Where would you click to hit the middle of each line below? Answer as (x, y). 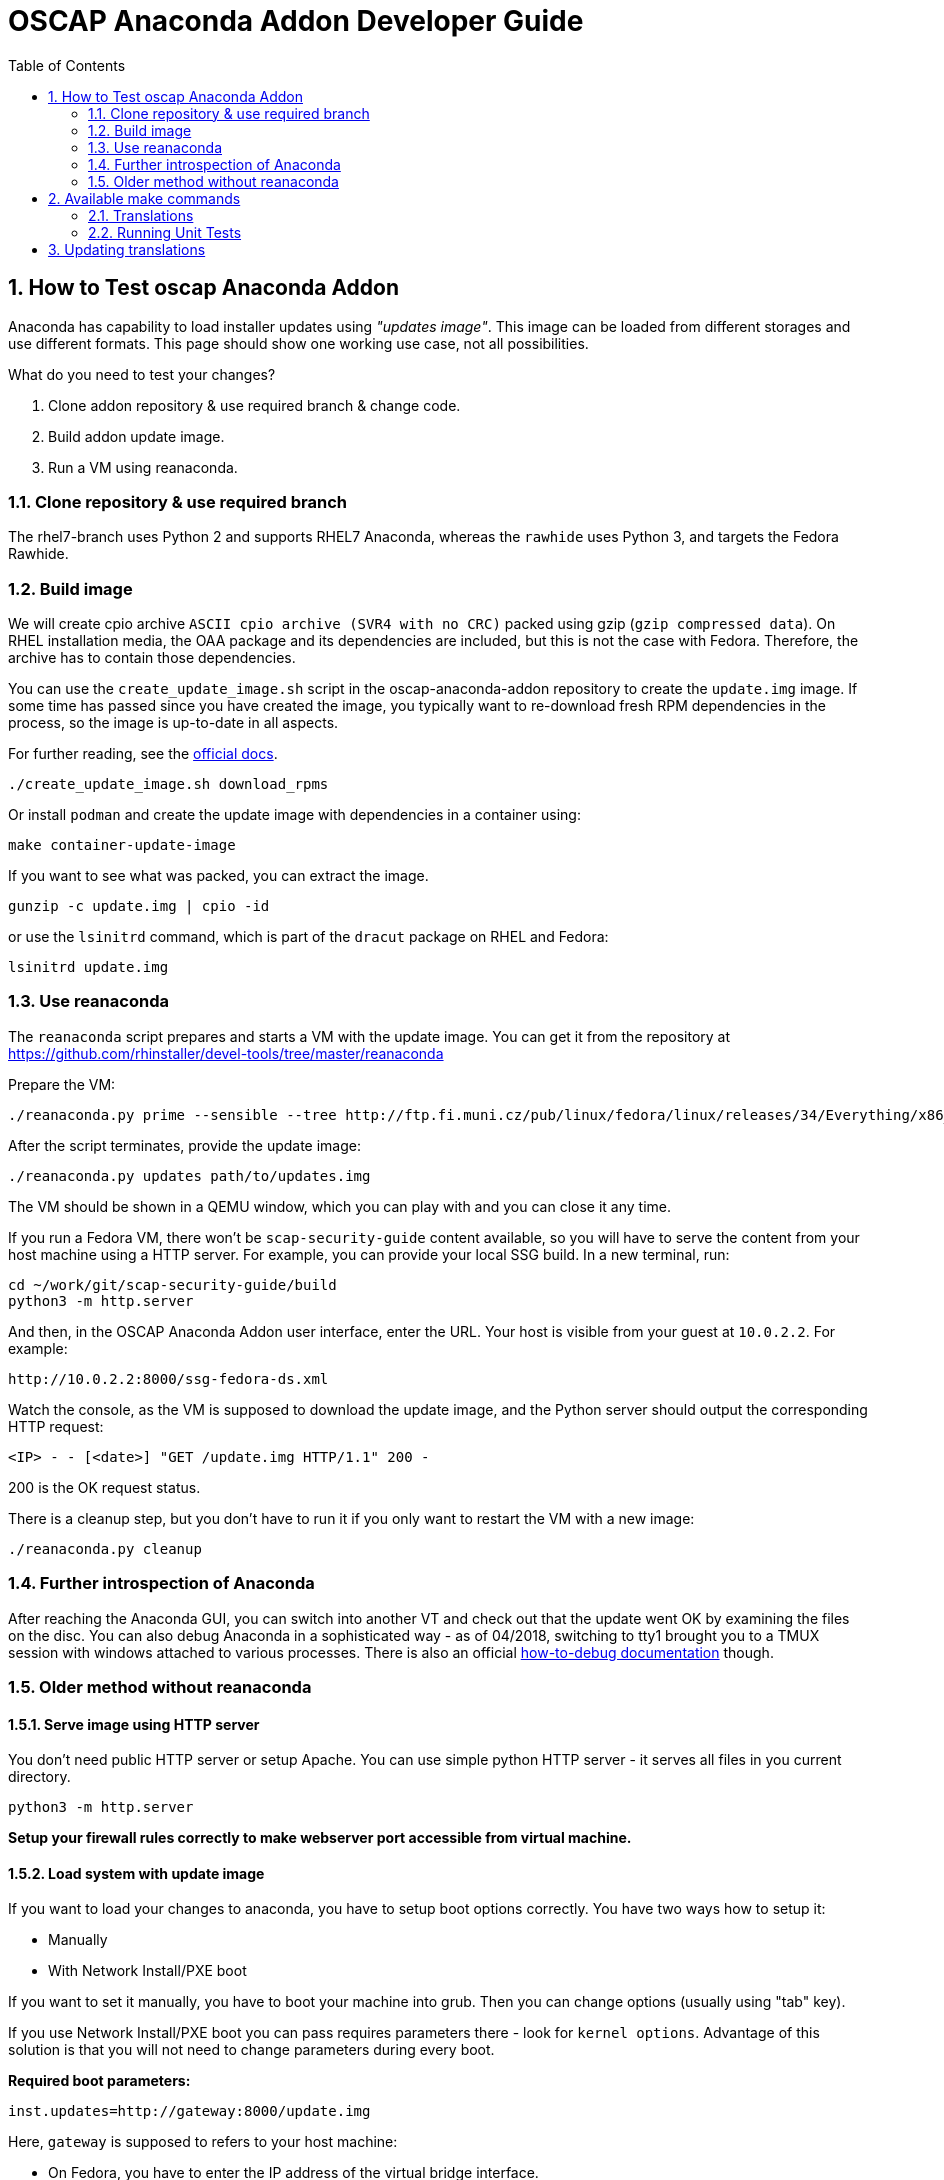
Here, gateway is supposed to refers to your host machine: (203, 2142)
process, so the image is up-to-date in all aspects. (173, 723)
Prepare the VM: (62, 1084)
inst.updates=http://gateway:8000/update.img (189, 2111)
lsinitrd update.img (88, 967)
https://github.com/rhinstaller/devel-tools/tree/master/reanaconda (226, 1053)
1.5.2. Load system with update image (136, 1873)
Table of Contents (67, 65)
